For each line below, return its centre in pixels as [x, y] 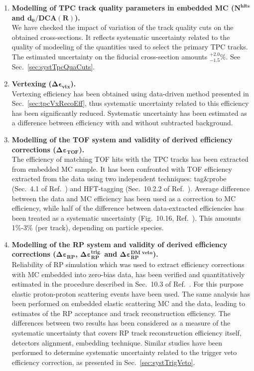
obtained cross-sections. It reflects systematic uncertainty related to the [121, 37]
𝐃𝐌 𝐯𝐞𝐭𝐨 [142, 253]
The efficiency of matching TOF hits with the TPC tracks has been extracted [130, 159]
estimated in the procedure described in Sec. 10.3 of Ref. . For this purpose [127, 284]
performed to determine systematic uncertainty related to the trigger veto [124, 352]
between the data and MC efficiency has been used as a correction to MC [124, 198]
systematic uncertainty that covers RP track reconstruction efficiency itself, [127, 333]
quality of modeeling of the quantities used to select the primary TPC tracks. [130, 47]
